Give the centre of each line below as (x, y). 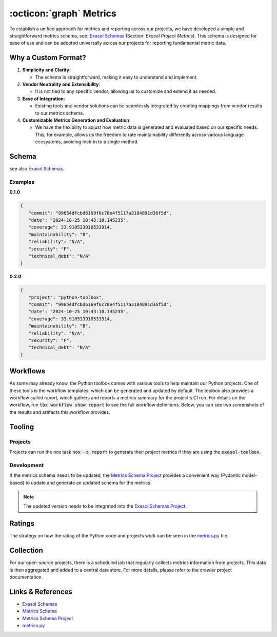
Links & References (41, 592)
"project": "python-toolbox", (66, 297)
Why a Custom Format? (48, 58)
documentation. (26, 577)
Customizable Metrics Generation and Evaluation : (76, 120)
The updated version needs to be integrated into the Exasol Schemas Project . (105, 506)
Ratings (22, 524)
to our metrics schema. (60, 113)
